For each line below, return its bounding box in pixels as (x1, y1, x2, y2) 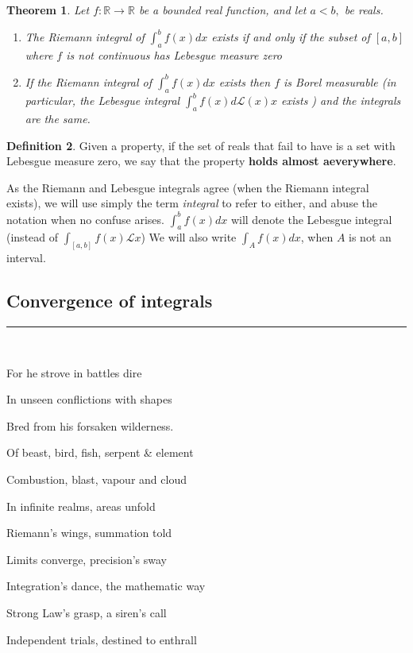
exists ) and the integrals (281, 92, 401, 109)
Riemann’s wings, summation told (6, 524, 172, 541)
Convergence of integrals (6, 288, 213, 313)
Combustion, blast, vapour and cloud (6, 470, 187, 487)
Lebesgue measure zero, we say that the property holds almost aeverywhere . (6, 153, 396, 169)
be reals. (344, 2, 384, 17)
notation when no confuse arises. (6, 211, 164, 227)
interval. (6, 249, 46, 266)
